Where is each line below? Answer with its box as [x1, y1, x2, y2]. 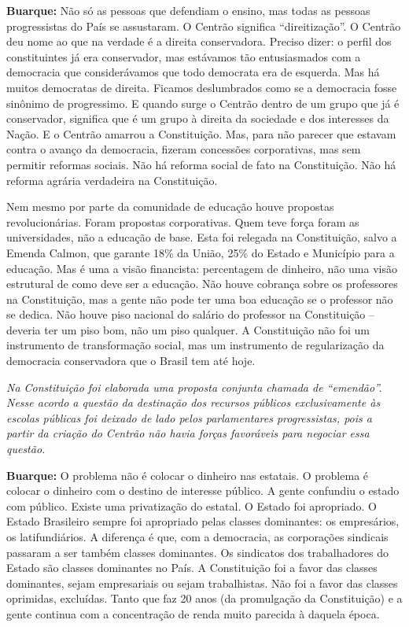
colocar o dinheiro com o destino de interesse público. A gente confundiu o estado [6, 482, 400, 499]
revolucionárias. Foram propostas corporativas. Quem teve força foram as [6, 213, 359, 230]
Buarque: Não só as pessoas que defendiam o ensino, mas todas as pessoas [6, 2, 370, 18]
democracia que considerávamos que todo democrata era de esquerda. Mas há [6, 64, 380, 80]
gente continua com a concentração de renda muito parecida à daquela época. [6, 605, 380, 621]
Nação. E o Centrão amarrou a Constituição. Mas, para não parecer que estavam [6, 125, 396, 142]
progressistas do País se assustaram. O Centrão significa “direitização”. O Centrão [6, 17, 401, 34]
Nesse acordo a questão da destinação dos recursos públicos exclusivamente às [6, 394, 381, 411]
